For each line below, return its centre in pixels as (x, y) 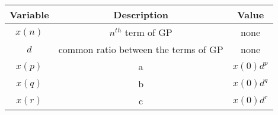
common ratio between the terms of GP (141, 49)
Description (141, 14)
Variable (29, 14)
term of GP (148, 32)
